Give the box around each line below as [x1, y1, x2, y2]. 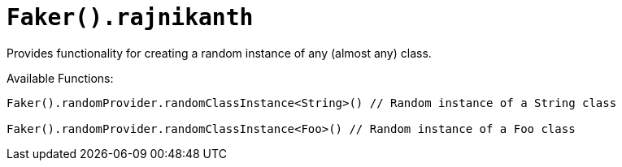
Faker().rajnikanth [7, 4, 254, 31]
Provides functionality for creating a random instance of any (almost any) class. [7, 45, 432, 60]
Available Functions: [7, 71, 114, 85]
